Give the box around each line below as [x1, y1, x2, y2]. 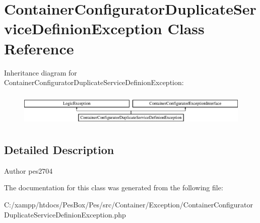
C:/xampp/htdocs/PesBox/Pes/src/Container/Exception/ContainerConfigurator [4, 199, 253, 210]
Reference [4, 38, 74, 58]
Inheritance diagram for [4, 67, 77, 78]
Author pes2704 [4, 165, 53, 176]
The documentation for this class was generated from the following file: [4, 182, 223, 193]
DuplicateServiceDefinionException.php [4, 209, 126, 219]
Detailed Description [4, 142, 114, 158]
